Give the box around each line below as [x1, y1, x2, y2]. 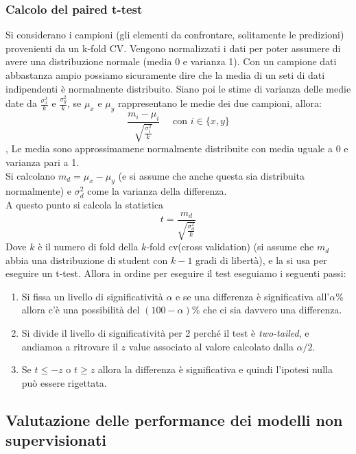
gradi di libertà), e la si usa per [195, 252, 327, 267]
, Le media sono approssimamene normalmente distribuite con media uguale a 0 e [5, 141, 348, 156]
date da [5, 96, 37, 110]
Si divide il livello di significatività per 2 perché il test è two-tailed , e [21, 326, 309, 340]
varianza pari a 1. [5, 155, 80, 169]
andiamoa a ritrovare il [21, 339, 118, 353]
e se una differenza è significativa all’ [176, 289, 330, 303]
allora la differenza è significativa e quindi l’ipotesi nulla [97, 362, 333, 377]
